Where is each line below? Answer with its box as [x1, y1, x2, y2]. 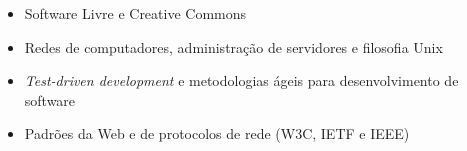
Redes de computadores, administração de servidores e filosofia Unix [24, 36, 443, 57]
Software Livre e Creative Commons [24, 3, 247, 23]
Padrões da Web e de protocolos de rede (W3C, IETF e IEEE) [24, 123, 410, 144]
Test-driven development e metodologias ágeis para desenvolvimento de [24, 70, 459, 91]
